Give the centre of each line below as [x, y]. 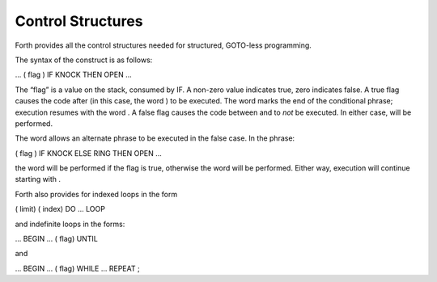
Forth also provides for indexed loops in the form [96, 194]
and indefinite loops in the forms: [70, 224]
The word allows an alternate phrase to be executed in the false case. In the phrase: [155, 138]
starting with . [38, 179]
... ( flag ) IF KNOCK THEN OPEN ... [74, 75]
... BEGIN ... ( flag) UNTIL [57, 239]
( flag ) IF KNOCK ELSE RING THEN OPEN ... [88, 153]
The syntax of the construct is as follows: [84, 60]
